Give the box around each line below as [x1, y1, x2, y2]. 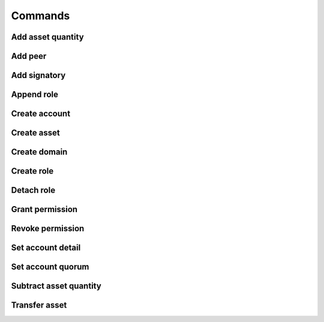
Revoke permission [11, 223, 85, 234]
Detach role [11, 185, 56, 195]
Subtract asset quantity [11, 281, 101, 291]
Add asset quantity [11, 32, 84, 42]
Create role [11, 166, 54, 177]
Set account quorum [11, 262, 89, 272]
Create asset [11, 128, 60, 138]
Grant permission [11, 204, 78, 214]
